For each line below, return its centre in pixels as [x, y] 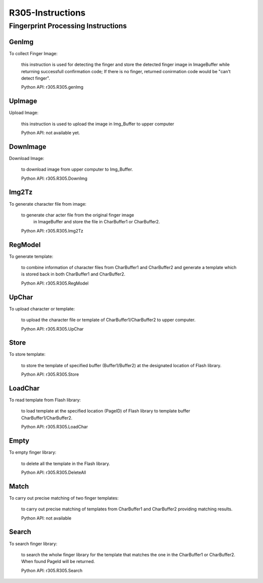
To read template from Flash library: [45, 400]
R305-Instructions [47, 13]
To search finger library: [33, 544]
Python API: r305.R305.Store [50, 374]
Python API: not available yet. [51, 133]
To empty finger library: [33, 452]
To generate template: [31, 256]
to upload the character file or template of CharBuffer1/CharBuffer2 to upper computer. [108, 320]
